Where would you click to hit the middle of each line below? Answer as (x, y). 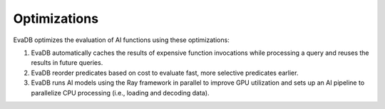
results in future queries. (67, 63)
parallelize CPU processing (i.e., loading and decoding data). (120, 93)
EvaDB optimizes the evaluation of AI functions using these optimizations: (121, 40)
